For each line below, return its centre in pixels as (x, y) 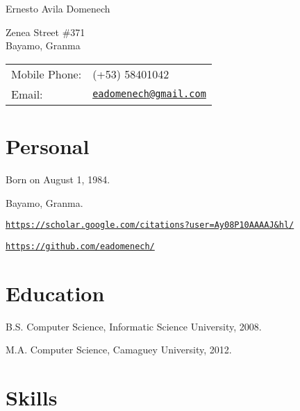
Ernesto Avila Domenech (58, 8)
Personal (48, 145)
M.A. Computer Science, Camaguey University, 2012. (119, 350)
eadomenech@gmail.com (149, 94)
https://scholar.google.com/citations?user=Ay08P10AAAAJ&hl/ (150, 225)
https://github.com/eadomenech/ (80, 246)
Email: (27, 94)
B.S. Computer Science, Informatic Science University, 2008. (134, 326)
